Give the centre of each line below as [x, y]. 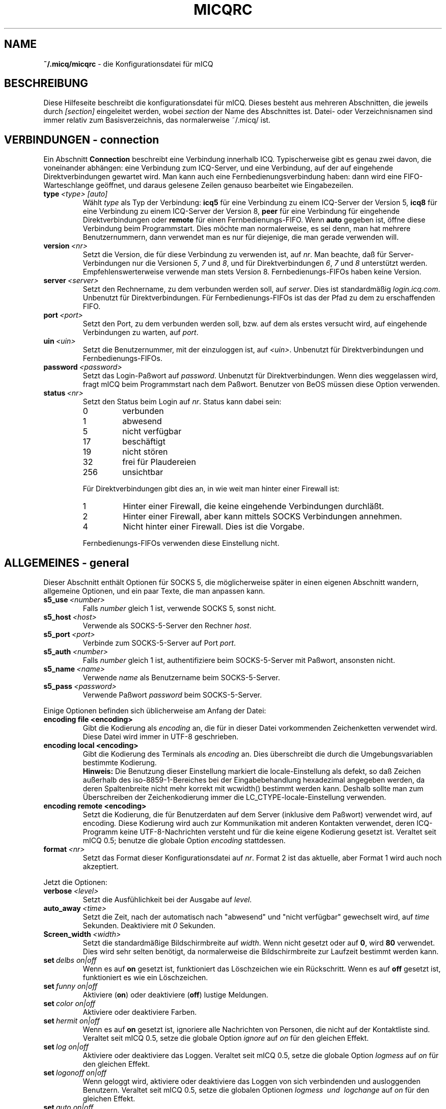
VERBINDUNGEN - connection [82, 140]
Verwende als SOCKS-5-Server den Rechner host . [167, 626]
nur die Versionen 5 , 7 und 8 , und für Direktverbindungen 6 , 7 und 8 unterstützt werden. [280, 263]
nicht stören [145, 452]
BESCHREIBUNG [46, 84]
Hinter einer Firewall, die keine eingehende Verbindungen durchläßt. [254, 506]
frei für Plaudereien [159, 462]
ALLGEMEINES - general [67, 563]
